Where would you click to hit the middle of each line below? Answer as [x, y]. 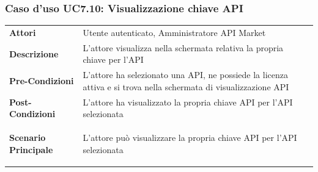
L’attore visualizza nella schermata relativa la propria [183, 47]
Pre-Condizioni [42, 81]
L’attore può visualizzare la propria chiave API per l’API [190, 138]
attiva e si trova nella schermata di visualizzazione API [186, 86]
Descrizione [34, 53]
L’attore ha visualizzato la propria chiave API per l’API [188, 102]
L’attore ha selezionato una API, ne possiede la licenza [185, 75]
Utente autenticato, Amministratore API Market [174, 32]
